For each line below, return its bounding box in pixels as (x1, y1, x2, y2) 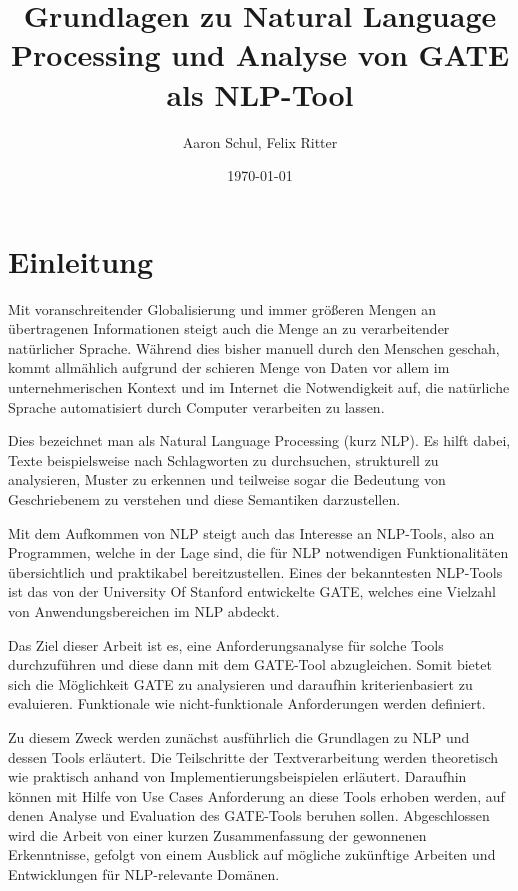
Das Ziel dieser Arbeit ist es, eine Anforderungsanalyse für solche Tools (8, 634, 444, 655)
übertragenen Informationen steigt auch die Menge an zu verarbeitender (8, 318, 450, 339)
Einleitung (8, 240, 154, 281)
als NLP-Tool (166, 73, 354, 114)
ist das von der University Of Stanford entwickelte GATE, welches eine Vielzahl (8, 581, 496, 602)
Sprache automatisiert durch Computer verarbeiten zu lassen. (8, 396, 385, 417)
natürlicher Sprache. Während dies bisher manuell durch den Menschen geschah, (8, 337, 500, 358)
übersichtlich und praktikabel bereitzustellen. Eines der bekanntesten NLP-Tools (8, 561, 503, 582)
